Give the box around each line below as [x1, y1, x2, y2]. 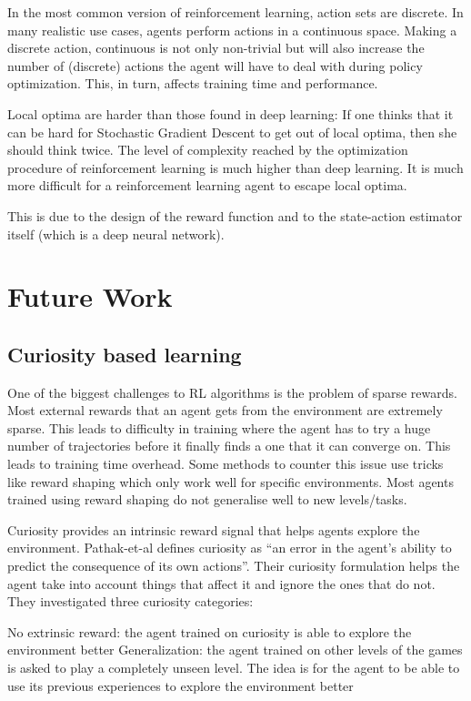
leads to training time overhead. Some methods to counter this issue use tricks [7, 454, 444, 473]
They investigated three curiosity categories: [7, 592, 254, 611]
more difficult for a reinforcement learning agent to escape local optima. [7, 176, 407, 195]
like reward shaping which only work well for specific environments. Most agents [7, 472, 454, 491]
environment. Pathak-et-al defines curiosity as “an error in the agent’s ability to [7, 538, 452, 557]
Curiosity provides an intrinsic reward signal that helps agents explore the [7, 520, 420, 539]
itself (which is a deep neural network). [7, 224, 225, 243]
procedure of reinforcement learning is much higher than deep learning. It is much [7, 157, 464, 177]
